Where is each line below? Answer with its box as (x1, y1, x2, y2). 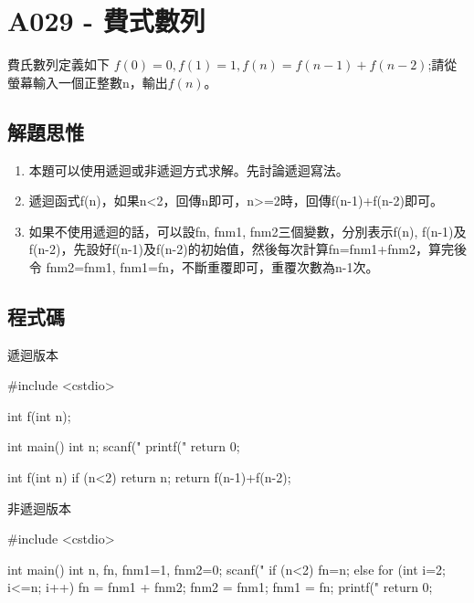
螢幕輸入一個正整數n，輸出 (7, 72, 168, 91)
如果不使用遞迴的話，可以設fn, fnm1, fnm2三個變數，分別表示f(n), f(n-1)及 (28, 221, 467, 240)
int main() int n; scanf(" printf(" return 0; (7, 437, 240, 456)
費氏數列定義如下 (7, 55, 110, 74)
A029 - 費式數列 (7, 2, 205, 39)
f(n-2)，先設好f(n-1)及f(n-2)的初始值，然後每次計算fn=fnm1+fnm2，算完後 (28, 239, 467, 259)
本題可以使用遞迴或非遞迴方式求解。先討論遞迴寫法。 (28, 160, 349, 179)
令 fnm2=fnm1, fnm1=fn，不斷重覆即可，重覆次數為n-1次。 (28, 257, 379, 276)
